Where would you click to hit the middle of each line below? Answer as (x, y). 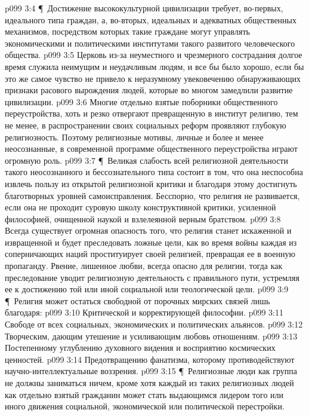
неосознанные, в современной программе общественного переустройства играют (151, 149)
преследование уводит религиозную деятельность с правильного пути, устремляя (152, 277)
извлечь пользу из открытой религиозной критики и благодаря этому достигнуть (151, 183)
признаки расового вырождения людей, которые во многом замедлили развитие (149, 90)
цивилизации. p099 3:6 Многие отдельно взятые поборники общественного (141, 101)
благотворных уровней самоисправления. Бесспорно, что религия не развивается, (152, 195)
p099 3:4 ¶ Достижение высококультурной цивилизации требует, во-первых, (144, 8)
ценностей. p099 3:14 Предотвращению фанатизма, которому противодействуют (150, 359)
